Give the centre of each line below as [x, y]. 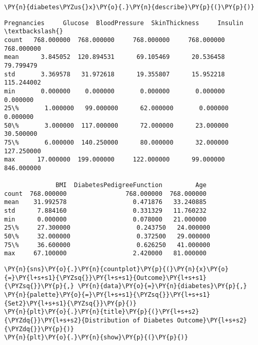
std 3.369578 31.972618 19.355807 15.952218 [115, 74]
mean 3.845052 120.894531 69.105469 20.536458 [115, 57]
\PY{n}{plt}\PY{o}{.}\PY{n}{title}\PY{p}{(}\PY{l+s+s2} [102, 312]
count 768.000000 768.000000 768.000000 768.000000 [115, 40]
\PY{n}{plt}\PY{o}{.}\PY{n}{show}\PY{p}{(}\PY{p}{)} [96, 338]
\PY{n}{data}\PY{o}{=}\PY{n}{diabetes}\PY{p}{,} [162, 286]
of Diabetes [153, 320]
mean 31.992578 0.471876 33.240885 [105, 202]
